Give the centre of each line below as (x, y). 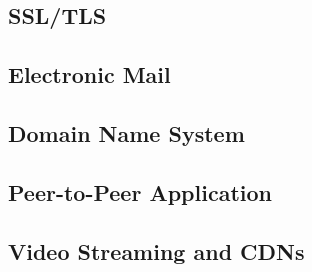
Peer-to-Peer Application (140, 191)
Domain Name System (126, 132)
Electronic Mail (89, 74)
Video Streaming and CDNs (156, 250)
